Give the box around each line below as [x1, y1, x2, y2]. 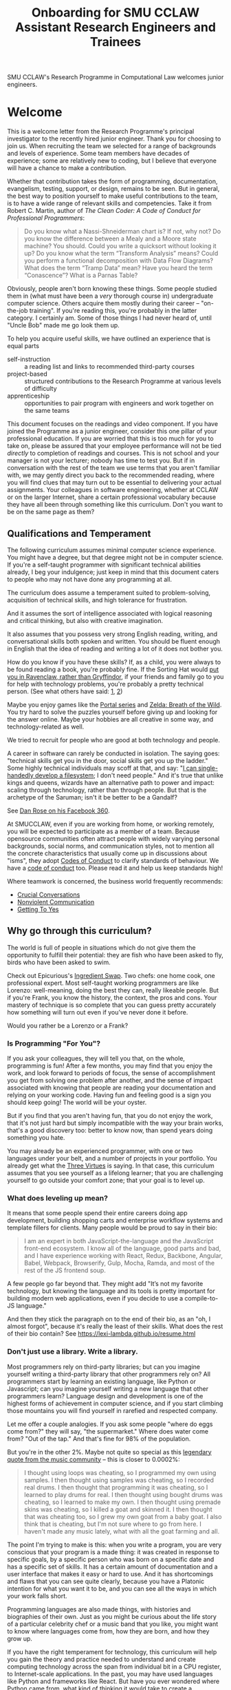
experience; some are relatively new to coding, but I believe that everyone [7, 156, 217, 165]
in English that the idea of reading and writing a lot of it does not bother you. [7, 644, 223, 653]
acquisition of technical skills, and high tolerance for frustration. [7, 595, 188, 604]
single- [198, 764, 219, 772]
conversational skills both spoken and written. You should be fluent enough [7, 637, 221, 645]
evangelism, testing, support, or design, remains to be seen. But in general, [7, 185, 220, 193]
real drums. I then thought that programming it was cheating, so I [23, 1483, 208, 1492]
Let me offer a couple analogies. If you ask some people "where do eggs [7, 1420, 213, 1428]
